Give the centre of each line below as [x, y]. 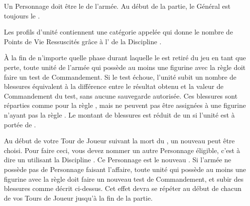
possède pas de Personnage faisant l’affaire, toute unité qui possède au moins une [125, 169]
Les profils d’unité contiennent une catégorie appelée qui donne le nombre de [118, 32]
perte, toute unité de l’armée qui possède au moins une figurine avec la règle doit [125, 67]
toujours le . [22, 15]
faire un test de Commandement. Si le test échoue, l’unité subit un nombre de [120, 77]
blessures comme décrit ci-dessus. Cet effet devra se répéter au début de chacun [123, 188]
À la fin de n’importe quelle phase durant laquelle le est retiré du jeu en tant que [125, 58]
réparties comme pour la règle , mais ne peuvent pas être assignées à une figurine [125, 105]
